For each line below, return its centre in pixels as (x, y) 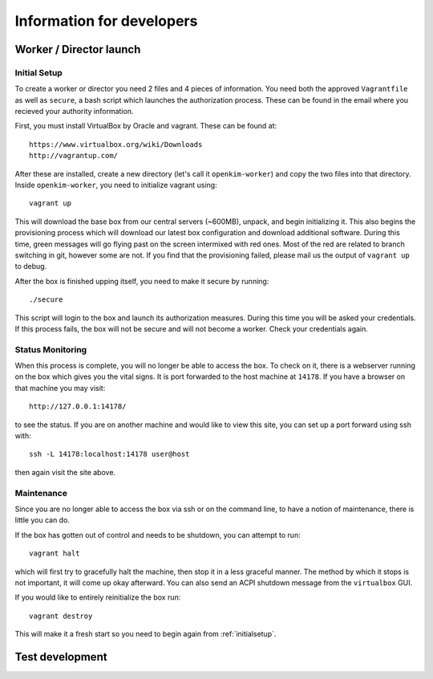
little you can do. (42, 520)
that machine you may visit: (60, 388)
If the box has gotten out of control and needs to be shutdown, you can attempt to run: (158, 535)
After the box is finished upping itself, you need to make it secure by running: (142, 281)
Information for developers (106, 21)
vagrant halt (55, 553)
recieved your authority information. (74, 112)
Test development (61, 657)
